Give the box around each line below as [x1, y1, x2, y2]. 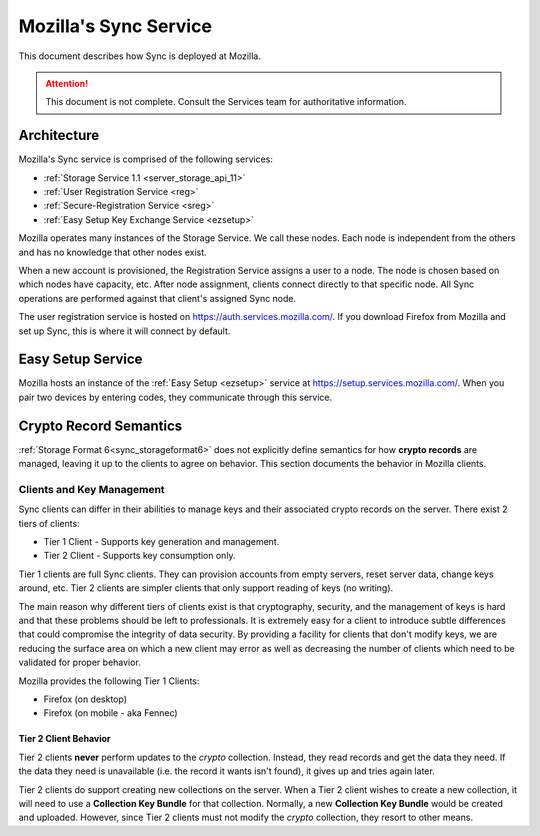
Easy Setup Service [18, 351, 143, 368]
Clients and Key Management [18, 482, 165, 496]
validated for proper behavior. [18, 656, 142, 669]
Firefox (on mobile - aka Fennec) [43, 707, 179, 719]
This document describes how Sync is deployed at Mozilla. [18, 50, 262, 62]
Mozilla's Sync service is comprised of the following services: [18, 153, 274, 165]
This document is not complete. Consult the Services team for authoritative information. [45, 96, 407, 108]
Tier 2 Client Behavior [18, 733, 111, 745]
